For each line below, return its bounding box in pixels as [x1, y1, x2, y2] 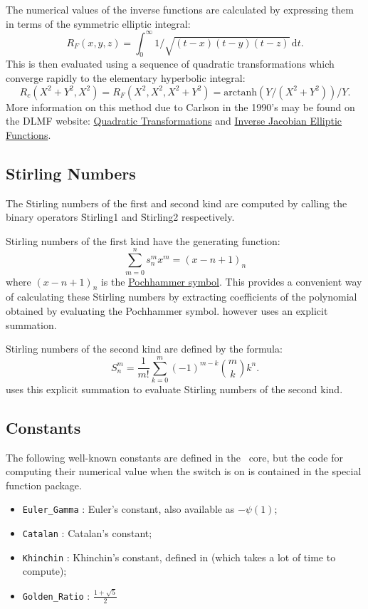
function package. [6, 477, 82, 492]
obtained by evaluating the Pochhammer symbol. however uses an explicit [6, 303, 328, 318]
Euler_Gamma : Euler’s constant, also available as [22, 501, 235, 516]
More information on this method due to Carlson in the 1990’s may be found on [6, 99, 355, 114]
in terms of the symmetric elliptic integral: [6, 16, 191, 31]
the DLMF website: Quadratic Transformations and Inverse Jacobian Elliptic [6, 113, 342, 128]
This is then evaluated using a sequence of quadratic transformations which [6, 56, 335, 71]
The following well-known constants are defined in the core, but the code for [6, 449, 343, 464]
